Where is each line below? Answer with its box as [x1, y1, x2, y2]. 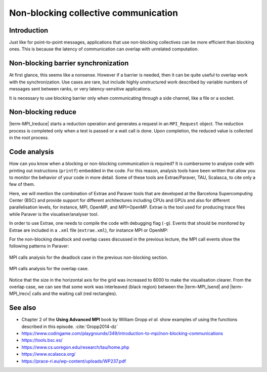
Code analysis [9, 148, 54, 156]
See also [9, 304, 37, 312]
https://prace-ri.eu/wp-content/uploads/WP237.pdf [21, 358, 126, 364]
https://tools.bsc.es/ [21, 337, 63, 343]
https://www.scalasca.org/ [21, 351, 76, 357]
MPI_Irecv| [9, 290, 31, 296]
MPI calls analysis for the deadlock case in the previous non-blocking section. [9, 254, 168, 260]
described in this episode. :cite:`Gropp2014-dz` [21, 324, 118, 330]
